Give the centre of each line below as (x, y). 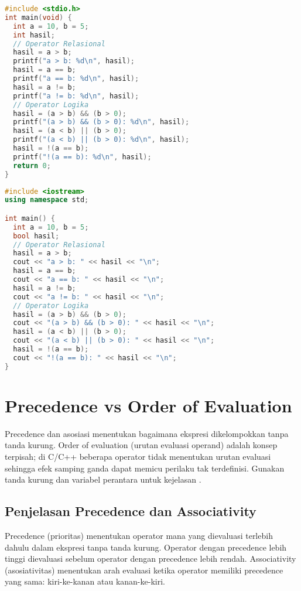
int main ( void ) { (38, 17)
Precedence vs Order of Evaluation (148, 405)
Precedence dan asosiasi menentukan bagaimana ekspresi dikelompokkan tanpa (147, 433)
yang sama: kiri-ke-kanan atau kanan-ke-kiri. (85, 581)
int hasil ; (34, 35)
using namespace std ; (47, 200)
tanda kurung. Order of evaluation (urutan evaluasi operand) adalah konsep (141, 445)
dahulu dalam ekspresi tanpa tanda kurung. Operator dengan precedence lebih (146, 547)
